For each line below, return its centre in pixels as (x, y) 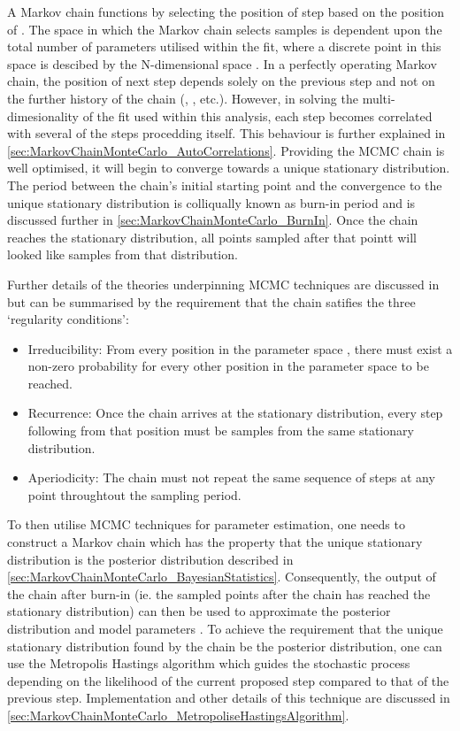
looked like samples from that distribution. (123, 254)
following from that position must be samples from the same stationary (221, 431)
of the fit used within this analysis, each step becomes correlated (257, 115)
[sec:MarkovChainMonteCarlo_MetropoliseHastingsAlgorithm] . (178, 715)
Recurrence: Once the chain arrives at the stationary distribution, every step (235, 413)
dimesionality (43, 115)
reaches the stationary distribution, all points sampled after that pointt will (212, 237)
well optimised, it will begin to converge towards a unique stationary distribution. (229, 168)
